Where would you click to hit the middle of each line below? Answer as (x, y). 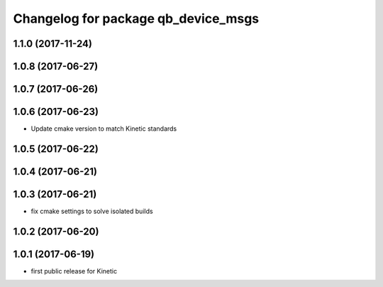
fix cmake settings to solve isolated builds (92, 211)
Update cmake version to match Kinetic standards (104, 129)
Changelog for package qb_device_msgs (136, 18)
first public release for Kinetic (74, 271)
